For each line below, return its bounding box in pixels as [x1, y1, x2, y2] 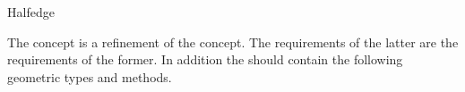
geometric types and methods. [7, 67, 172, 86]
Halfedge [7, 3, 55, 21]
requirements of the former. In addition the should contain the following [7, 50, 403, 69]
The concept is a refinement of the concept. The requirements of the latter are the [7, 32, 459, 51]
